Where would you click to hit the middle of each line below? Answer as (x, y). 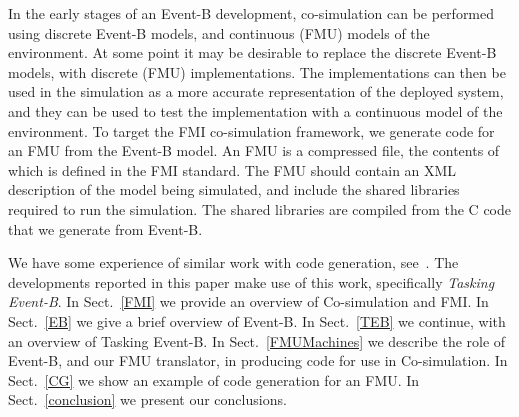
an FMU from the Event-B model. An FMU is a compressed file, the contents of (254, 150)
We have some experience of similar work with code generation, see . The (233, 262)
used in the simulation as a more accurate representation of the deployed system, (256, 91)
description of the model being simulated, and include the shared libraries (234, 189)
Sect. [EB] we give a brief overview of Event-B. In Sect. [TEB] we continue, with (257, 320)
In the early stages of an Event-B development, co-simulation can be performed (251, 13)
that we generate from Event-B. (105, 228)
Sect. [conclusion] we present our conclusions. (147, 399)
